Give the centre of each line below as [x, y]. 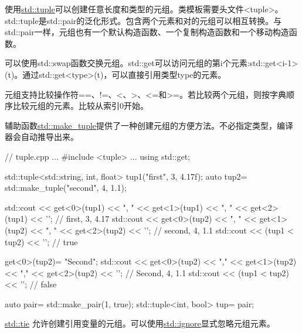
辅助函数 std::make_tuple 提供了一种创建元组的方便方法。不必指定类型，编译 [149, 125]
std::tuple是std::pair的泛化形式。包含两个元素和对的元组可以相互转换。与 [143, 20]
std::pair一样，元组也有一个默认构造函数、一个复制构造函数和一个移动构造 [147, 32]
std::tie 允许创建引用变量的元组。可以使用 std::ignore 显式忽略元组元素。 [140, 323]
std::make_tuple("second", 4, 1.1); [66, 188]
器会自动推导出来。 [42, 137]
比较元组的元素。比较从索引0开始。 [80, 106]
